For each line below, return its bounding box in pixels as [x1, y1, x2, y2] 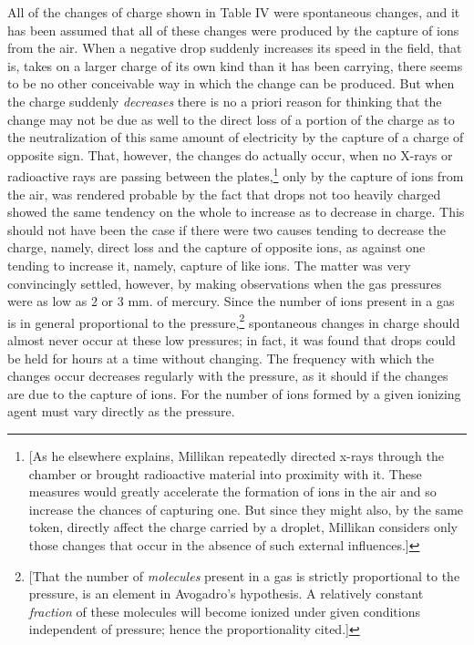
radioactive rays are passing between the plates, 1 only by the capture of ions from [7, 164, 464, 185]
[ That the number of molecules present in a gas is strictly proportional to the [28, 566, 460, 585]
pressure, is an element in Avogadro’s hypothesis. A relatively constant [28, 584, 424, 603]
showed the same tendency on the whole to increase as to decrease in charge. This [7, 202, 465, 221]
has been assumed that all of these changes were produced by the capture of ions [7, 20, 459, 39]
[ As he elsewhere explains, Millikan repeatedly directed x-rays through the [28, 445, 444, 465]
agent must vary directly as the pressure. [7, 402, 235, 421]
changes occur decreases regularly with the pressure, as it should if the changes [7, 366, 448, 385]
